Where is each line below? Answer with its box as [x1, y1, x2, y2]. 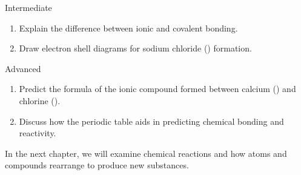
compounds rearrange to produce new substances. [5, 159, 189, 171]
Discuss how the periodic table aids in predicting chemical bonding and [19, 114, 284, 127]
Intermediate [5, 1, 52, 13]
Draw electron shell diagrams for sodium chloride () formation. [19, 42, 252, 54]
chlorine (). [19, 94, 61, 107]
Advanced [5, 62, 41, 74]
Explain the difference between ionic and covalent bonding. [19, 21, 238, 34]
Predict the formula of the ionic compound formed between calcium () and [19, 82, 296, 95]
